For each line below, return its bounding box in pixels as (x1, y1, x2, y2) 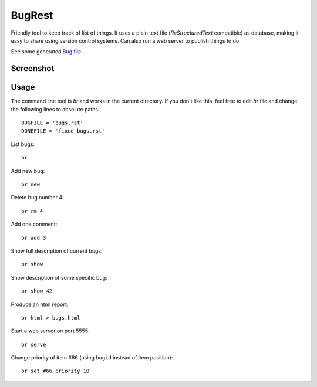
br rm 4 (21, 208, 43, 214)
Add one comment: (11, 220, 58, 228)
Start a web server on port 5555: (11, 327, 90, 334)
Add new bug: (11, 167, 45, 174)
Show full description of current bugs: (11, 247, 103, 254)
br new (21, 181, 41, 188)
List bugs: (11, 141, 35, 148)
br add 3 (21, 235, 46, 241)
